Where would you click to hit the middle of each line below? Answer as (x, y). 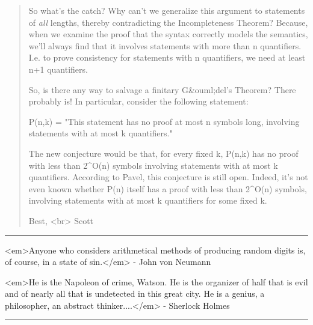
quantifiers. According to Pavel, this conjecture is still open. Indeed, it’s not (168, 177)
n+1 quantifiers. (58, 69)
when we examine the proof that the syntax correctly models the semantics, (168, 34)
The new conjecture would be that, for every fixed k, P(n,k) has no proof (163, 153)
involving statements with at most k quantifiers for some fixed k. (148, 200)
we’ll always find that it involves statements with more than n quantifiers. (165, 45)
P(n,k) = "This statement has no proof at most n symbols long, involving (164, 121)
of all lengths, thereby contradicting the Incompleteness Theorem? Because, (168, 22)
